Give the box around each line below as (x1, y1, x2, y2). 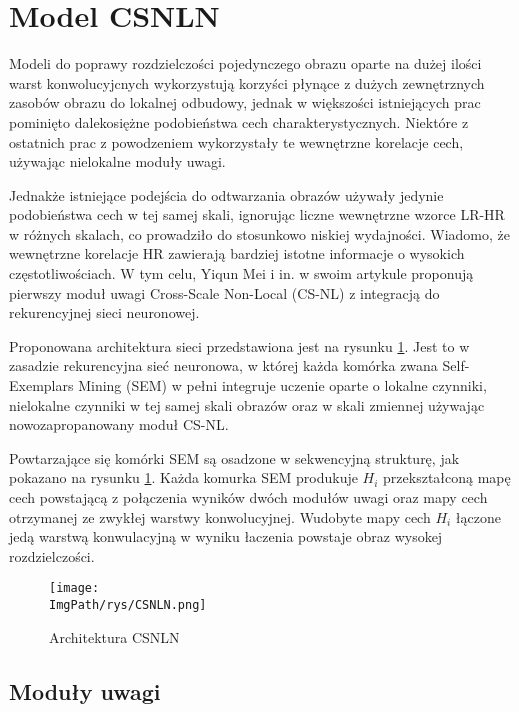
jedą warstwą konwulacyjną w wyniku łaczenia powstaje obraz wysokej (9, 526, 443, 547)
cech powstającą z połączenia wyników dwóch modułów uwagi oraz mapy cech (9, 487, 488, 507)
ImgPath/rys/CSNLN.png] (49, 598, 207, 613)
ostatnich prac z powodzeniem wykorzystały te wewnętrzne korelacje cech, (9, 131, 464, 152)
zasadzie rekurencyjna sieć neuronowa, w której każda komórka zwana (9, 355, 438, 376)
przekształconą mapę (383, 467, 511, 488)
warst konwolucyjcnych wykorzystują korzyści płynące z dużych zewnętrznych (9, 72, 485, 93)
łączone (455, 506, 502, 527)
